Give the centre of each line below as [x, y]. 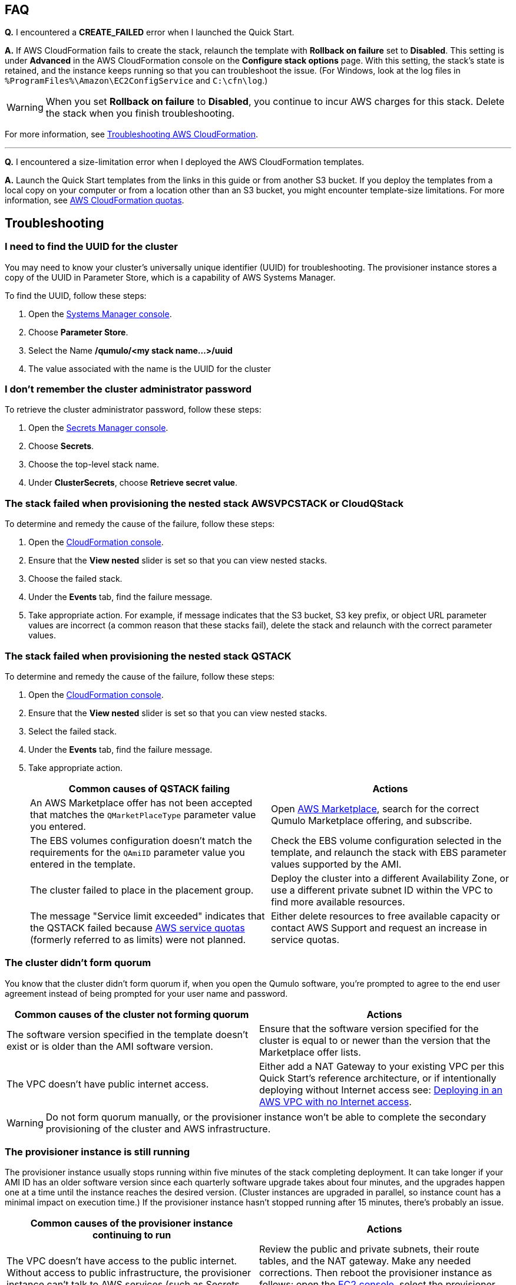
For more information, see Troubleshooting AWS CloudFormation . [131, 134]
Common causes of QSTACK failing [149, 788]
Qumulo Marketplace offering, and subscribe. [372, 820]
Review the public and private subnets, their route [369, 1249]
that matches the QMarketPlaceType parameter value [143, 814]
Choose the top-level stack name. [94, 464]
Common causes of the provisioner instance [132, 1223]
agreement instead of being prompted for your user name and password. [146, 993]
